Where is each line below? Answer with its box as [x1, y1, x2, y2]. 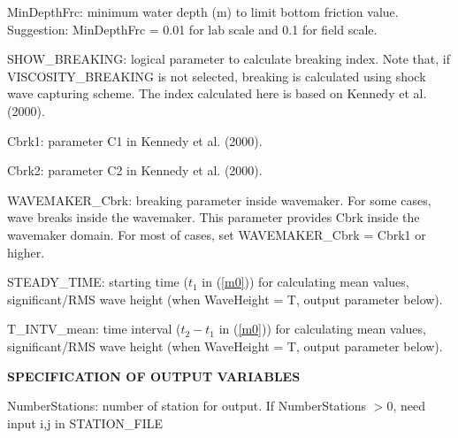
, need [393, 396, 425, 415]
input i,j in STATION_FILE [7, 413, 164, 432]
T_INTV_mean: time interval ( [7, 319, 181, 338]
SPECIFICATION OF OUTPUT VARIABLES [7, 366, 301, 385]
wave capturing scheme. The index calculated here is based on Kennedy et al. [7, 84, 427, 103]
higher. [7, 242, 45, 261]
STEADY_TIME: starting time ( [7, 273, 188, 291]
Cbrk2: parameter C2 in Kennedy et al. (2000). [7, 161, 263, 180]
